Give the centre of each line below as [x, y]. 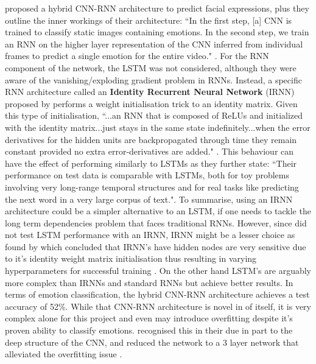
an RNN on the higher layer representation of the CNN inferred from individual [154, 44]
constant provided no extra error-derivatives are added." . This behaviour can [149, 151]
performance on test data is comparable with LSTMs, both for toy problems [147, 175]
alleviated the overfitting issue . [64, 354]
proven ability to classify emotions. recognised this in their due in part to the [149, 330]
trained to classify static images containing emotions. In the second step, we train [157, 32]
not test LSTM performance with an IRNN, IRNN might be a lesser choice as [150, 235]
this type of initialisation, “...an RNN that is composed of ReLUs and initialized [154, 115]
